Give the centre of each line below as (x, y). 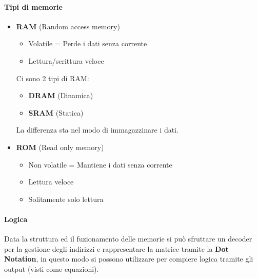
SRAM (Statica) (56, 112)
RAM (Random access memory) (68, 26)
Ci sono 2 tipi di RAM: (53, 78)
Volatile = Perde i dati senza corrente (88, 43)
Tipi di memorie (33, 6)
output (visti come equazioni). (52, 268)
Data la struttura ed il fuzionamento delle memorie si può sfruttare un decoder (128, 239)
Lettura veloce (51, 182)
